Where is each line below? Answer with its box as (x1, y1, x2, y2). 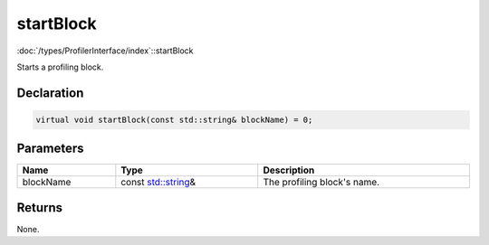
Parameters (16, 141, 84, 156)
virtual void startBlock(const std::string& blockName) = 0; (35, 114, 313, 125)
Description (263, 164, 315, 176)
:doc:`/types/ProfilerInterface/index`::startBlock (16, 45, 194, 56)
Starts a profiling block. (16, 61, 104, 72)
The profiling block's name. (263, 176, 380, 189)
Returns (16, 200, 63, 215)
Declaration (16, 85, 84, 100)
